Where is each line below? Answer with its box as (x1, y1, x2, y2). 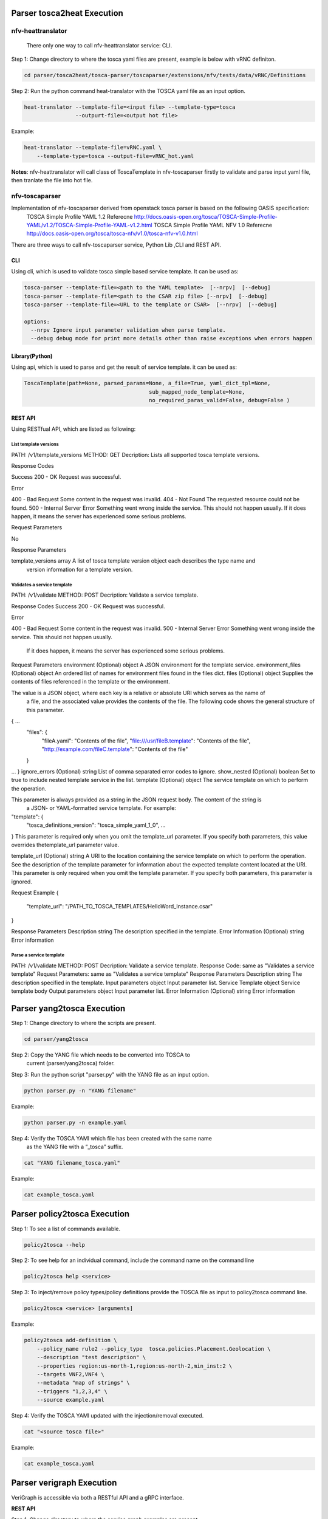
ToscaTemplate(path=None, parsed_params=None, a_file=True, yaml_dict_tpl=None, (24, 380, 271, 387)
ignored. (11, 878, 33, 885)
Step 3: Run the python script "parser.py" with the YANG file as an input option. (11, 1071, 210, 1078)
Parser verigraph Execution (11, 1478, 117, 1488)
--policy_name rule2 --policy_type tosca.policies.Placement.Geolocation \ (36, 1345, 271, 1352)
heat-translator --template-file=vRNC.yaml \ (24, 144, 162, 151)
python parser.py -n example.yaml (24, 1119, 127, 1126)
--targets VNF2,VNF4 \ (36, 1371, 104, 1377)
